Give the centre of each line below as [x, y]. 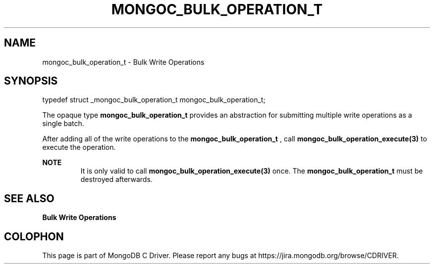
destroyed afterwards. [116, 179]
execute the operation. [79, 147]
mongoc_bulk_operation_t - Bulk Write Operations [123, 62]
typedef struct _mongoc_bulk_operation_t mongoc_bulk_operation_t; [154, 100]
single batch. [63, 124]
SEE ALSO [29, 198]
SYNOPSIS [31, 81]
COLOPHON [34, 236]
